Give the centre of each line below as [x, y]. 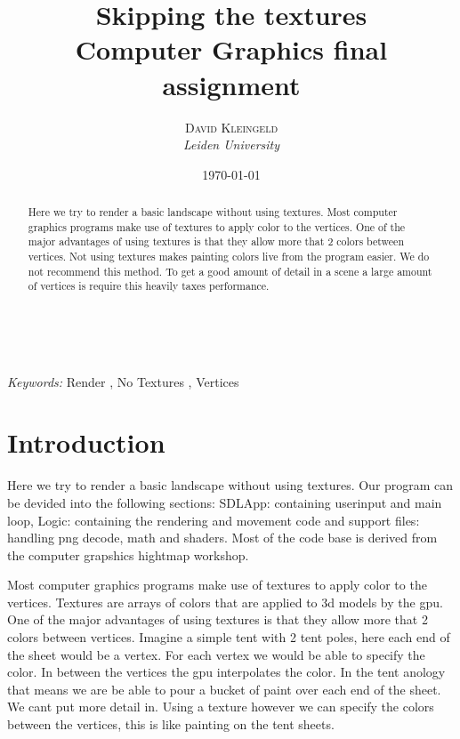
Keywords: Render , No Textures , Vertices [123, 381]
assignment [231, 84]
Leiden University [231, 145]
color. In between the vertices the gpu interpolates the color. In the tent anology [226, 672]
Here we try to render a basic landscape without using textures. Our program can [230, 485]
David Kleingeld [231, 127]
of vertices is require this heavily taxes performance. [149, 286]
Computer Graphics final [231, 49]
